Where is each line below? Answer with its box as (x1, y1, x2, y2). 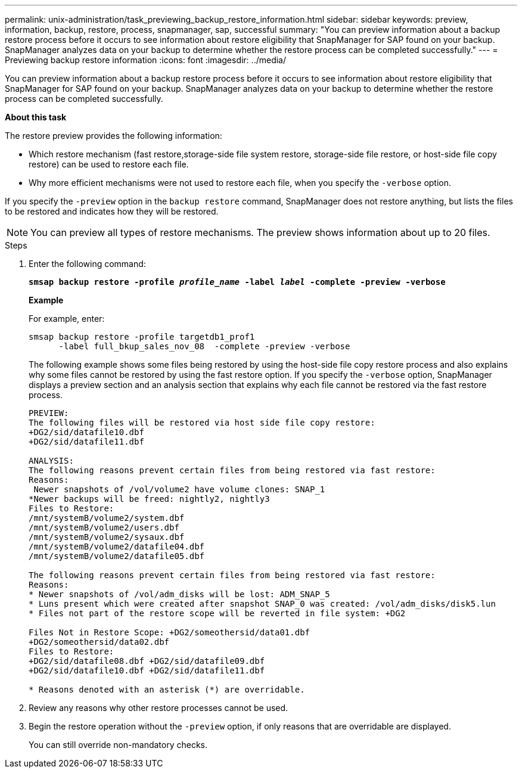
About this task (5, 112, 67, 122)
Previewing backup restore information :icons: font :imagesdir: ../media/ (5, 55, 287, 65)
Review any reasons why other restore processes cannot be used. (29, 703, 288, 713)
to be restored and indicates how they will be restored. (5, 206, 219, 216)
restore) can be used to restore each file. (29, 159, 189, 169)
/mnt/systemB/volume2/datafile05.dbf (29, 551, 205, 561)
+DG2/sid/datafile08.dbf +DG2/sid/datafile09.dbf (29, 656, 265, 666)
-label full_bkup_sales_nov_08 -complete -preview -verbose (58, 342, 350, 351)
